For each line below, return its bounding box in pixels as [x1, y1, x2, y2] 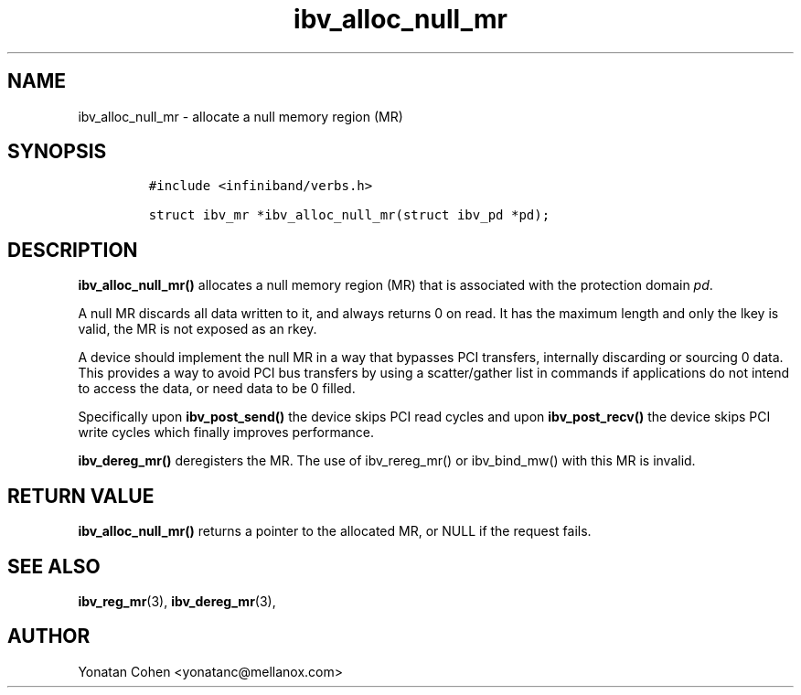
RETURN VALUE [7, 484, 155, 508]
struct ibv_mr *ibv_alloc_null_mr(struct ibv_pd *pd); [148, 208, 550, 223]
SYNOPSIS [7, 140, 107, 164]
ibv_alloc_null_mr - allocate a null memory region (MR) [78, 108, 403, 124]
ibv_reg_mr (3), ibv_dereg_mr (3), [78, 593, 276, 609]
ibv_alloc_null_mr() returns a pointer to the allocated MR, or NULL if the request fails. [78, 523, 592, 540]
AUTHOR [7, 625, 91, 648]
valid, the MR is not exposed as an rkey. [78, 321, 317, 337]
